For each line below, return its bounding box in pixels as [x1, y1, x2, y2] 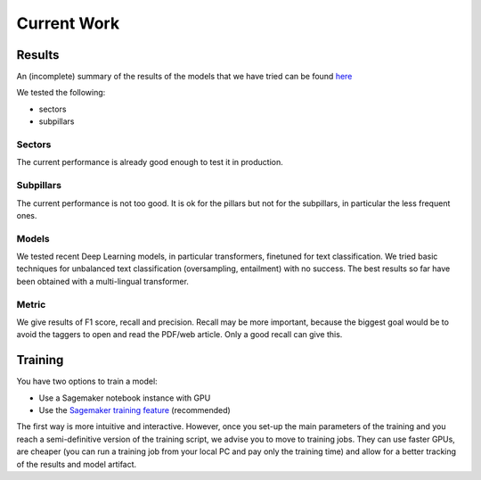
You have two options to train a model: [16, 376, 158, 387]
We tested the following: [16, 87, 106, 98]
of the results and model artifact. [16, 459, 137, 469]
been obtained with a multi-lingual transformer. [16, 276, 189, 286]
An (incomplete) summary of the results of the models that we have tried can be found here [16, 71, 353, 82]
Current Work [16, 13, 120, 33]
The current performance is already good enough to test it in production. [16, 157, 284, 168]
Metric [16, 298, 46, 310]
